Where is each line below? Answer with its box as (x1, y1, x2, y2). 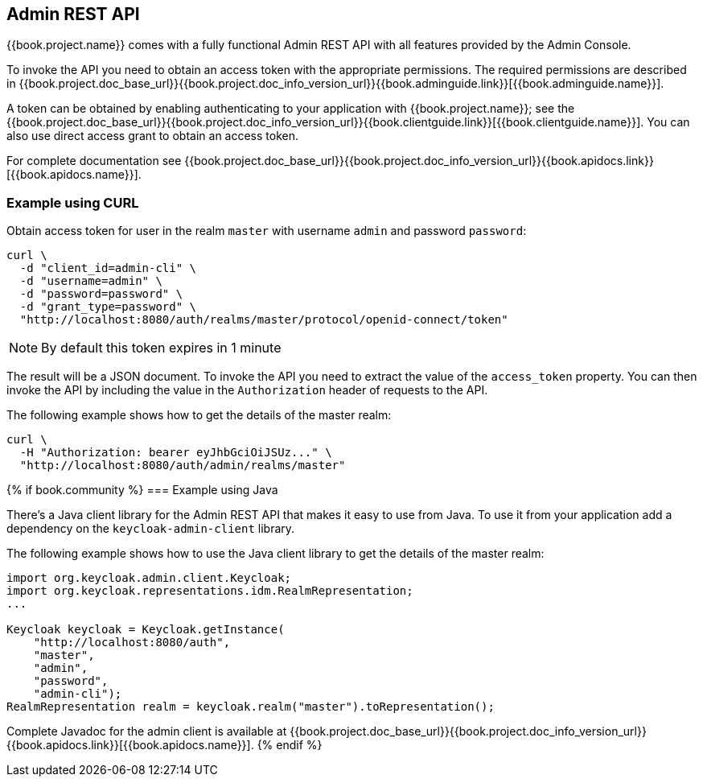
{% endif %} (257, 738, 323, 752)
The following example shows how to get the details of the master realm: (6, 408, 392, 422)
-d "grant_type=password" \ (19, 300, 197, 314)
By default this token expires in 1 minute (41, 340, 282, 356)
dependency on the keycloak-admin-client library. (6, 521, 295, 536)
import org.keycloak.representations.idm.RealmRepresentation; (6, 584, 413, 598)
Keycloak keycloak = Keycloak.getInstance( (6, 623, 285, 637)
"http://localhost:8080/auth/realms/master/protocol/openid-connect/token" (19, 313, 508, 327)
